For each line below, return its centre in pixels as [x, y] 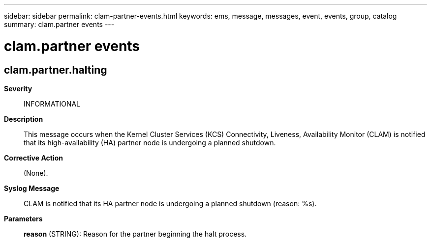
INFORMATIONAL [52, 104]
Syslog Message [32, 188]
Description [24, 119]
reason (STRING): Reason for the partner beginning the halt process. [135, 234]
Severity [18, 88]
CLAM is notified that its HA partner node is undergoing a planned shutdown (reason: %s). [170, 203]
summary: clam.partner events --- [59, 24]
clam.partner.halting [56, 70]
